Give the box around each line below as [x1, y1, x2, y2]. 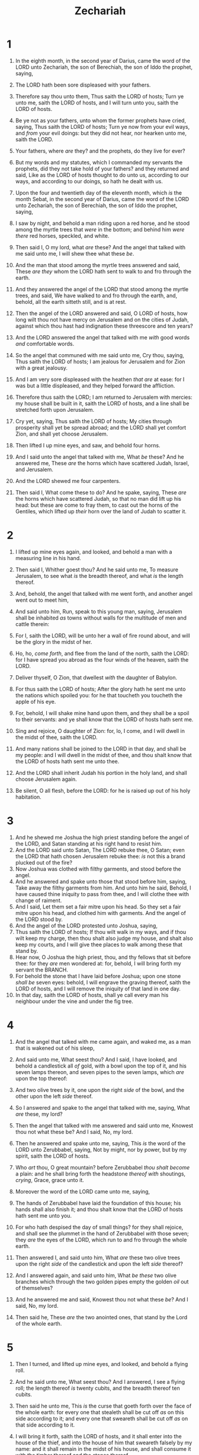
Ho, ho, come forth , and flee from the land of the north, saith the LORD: [15, 650, 189, 657]
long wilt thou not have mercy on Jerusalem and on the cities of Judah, [15, 316, 189, 323]
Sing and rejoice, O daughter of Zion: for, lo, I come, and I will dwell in [15, 727, 185, 734]
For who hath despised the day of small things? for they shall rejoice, [15, 1224, 184, 1231]
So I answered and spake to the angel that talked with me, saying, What [15, 1104, 190, 1111]
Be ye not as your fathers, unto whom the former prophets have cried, [15, 117, 186, 124]
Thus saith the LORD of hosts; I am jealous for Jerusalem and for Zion [15, 358, 185, 365]
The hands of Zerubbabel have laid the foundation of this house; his [15, 1199, 181, 1206]
